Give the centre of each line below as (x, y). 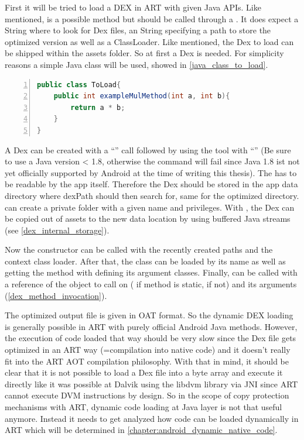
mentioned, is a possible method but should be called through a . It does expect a (152, 18)
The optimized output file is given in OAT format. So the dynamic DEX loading (149, 315)
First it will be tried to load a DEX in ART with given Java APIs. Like (133, 7)
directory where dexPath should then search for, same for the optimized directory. (152, 195)
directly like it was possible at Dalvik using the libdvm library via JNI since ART (151, 384)
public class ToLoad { (79, 85)
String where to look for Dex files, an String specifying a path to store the (138, 30)
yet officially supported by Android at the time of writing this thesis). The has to (151, 172)
